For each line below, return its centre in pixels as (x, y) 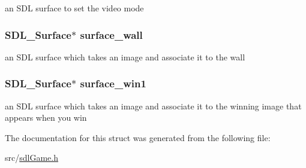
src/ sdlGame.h (31, 158)
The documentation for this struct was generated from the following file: (138, 137)
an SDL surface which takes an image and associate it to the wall (125, 56)
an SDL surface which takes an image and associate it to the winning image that (153, 106)
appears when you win (46, 117)
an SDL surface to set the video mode (74, 8)
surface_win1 (113, 83)
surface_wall (111, 34)
